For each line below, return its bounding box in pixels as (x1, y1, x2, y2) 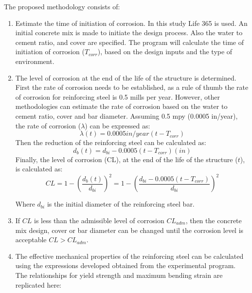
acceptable (15, 234, 47, 245)
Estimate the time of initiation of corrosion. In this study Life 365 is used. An (15, 18, 248, 28)
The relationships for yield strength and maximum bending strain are (15, 270, 223, 280)
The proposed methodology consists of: (4, 1, 120, 11)
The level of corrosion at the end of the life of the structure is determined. (15, 72, 236, 83)
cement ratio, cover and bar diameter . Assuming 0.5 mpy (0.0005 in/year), (15, 110, 238, 121)
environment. (15, 56, 54, 66)
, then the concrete (185, 215, 242, 225)
